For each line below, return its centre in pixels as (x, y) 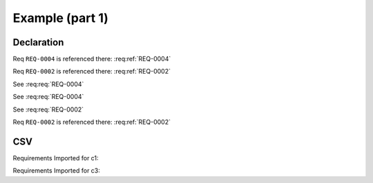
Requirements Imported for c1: (56, 158)
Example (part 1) (60, 18)
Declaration (38, 42)
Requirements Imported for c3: (56, 171)
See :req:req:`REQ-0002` (48, 109)
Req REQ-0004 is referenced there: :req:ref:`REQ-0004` (92, 59)
